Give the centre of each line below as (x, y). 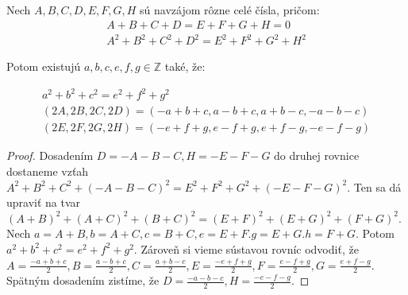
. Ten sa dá (374, 186)
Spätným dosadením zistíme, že (83, 280)
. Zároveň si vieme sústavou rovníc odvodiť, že (246, 248)
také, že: (185, 66)
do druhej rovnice (317, 155)
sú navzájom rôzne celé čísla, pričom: (230, 10)
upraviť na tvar (44, 202)
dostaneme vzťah (48, 171)
